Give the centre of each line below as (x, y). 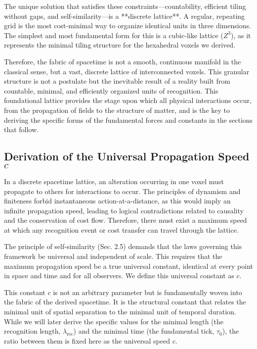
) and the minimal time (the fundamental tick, (144, 331)
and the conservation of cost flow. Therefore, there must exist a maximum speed (126, 220)
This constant (25, 292)
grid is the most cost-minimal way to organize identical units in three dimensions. (128, 25)
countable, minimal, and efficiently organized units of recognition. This (111, 90)
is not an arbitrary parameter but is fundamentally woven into (148, 292)
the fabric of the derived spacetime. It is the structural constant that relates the (125, 302)
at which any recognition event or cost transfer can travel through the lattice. (121, 229)
